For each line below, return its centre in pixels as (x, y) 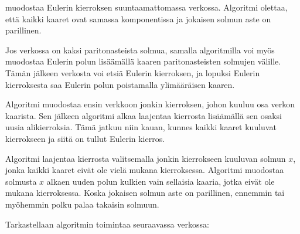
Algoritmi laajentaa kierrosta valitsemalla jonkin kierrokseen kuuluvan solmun (146, 158)
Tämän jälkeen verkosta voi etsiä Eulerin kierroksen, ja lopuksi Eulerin (133, 72)
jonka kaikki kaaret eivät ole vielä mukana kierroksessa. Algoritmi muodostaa (145, 170)
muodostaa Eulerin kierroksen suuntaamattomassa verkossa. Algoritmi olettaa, (146, 7)
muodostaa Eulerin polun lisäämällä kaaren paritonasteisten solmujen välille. (143, 61)
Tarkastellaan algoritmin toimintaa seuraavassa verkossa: (107, 224)
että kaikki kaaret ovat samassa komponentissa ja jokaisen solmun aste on (138, 18)
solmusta (21, 181)
